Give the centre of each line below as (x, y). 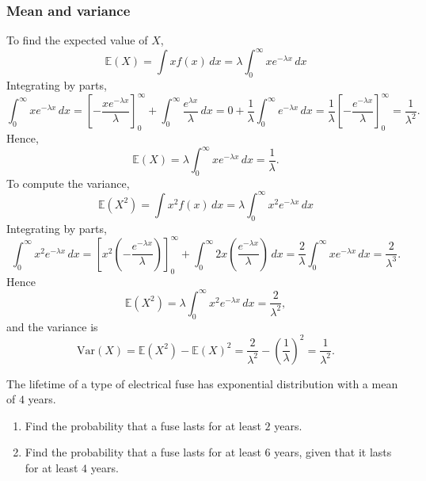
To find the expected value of (77, 40)
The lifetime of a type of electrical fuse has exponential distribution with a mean (202, 383)
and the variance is (52, 326)
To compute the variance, (68, 183)
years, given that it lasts (333, 452)
